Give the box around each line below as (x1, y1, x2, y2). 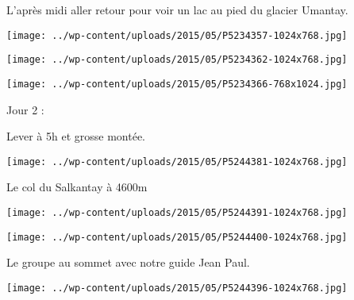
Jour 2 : (6, 101, 44, 117)
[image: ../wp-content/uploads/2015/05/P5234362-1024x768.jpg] (6, 54, 348, 66)
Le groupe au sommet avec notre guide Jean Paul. (6, 254, 250, 271)
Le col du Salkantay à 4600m (6, 179, 148, 195)
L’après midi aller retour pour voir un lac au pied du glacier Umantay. (6, 2, 348, 17)
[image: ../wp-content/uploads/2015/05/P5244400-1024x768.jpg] (6, 231, 348, 243)
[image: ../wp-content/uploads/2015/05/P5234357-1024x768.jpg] (6, 29, 348, 41)
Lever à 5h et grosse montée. (6, 128, 145, 144)
